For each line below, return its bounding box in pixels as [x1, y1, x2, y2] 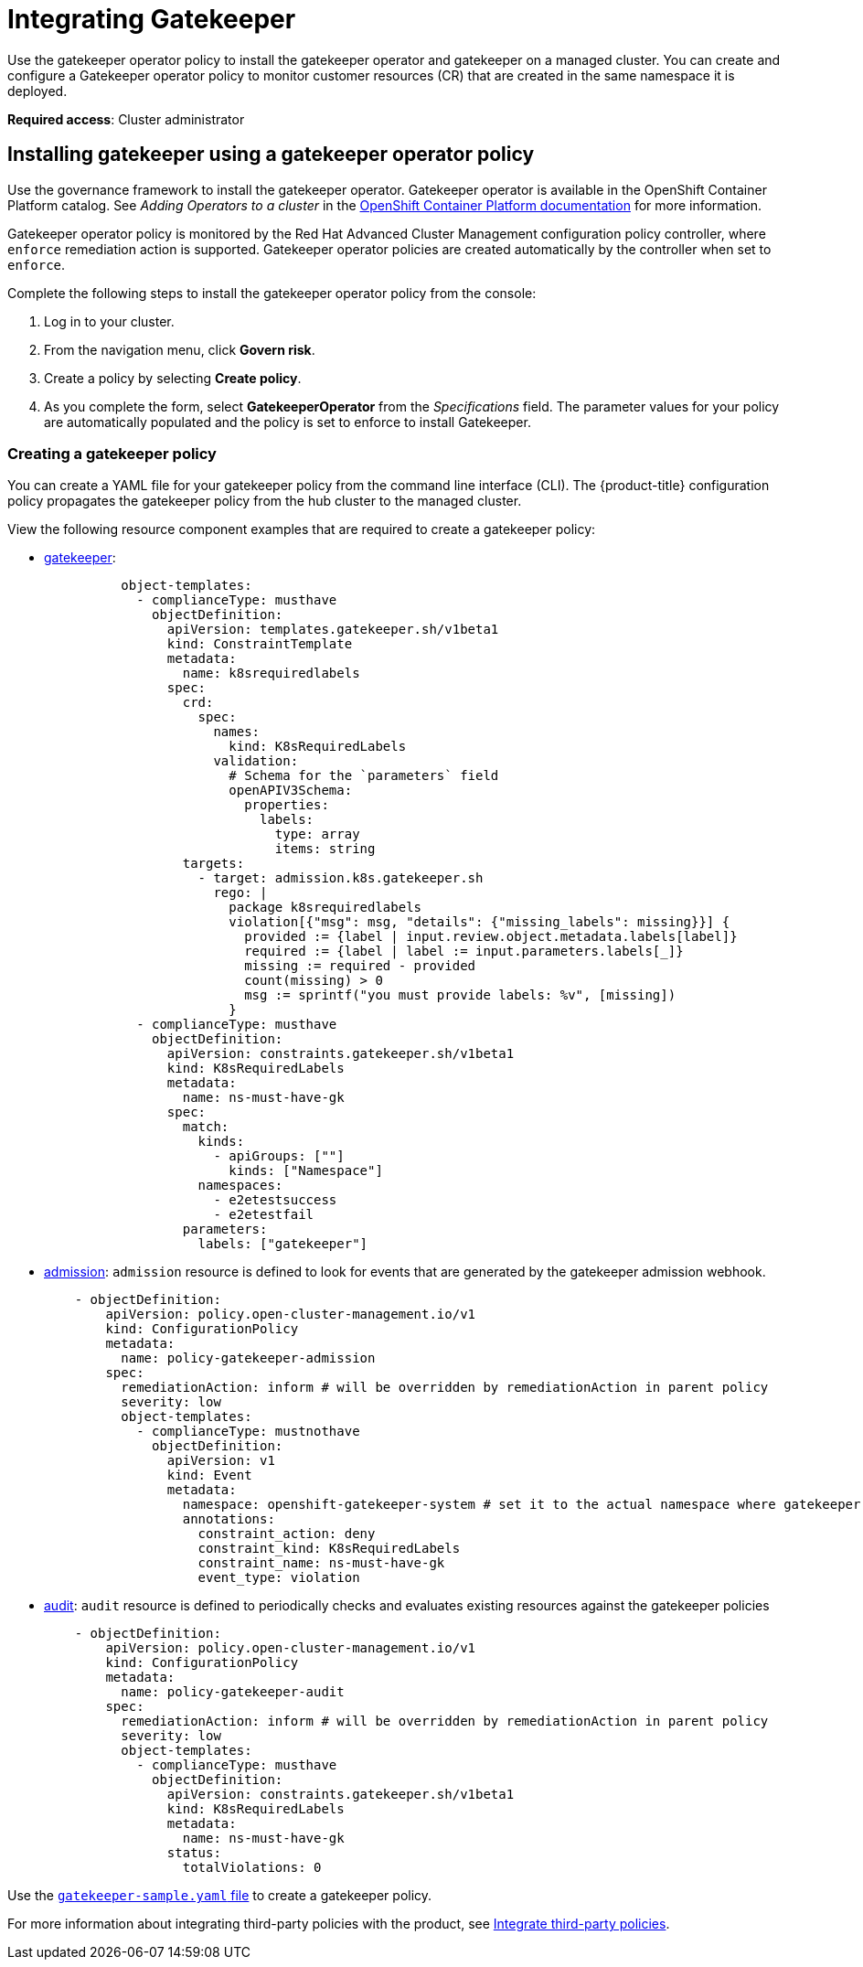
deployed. [7, 82, 68, 99]
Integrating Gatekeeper [7, 4, 296, 35]
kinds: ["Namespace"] [229, 1163, 383, 1179]
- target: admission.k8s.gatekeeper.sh [197, 871, 484, 886]
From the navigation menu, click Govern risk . [44, 341, 315, 358]
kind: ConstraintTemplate [166, 636, 353, 652]
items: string [274, 841, 376, 857]
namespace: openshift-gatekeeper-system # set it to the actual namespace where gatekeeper [182, 1497, 861, 1513]
